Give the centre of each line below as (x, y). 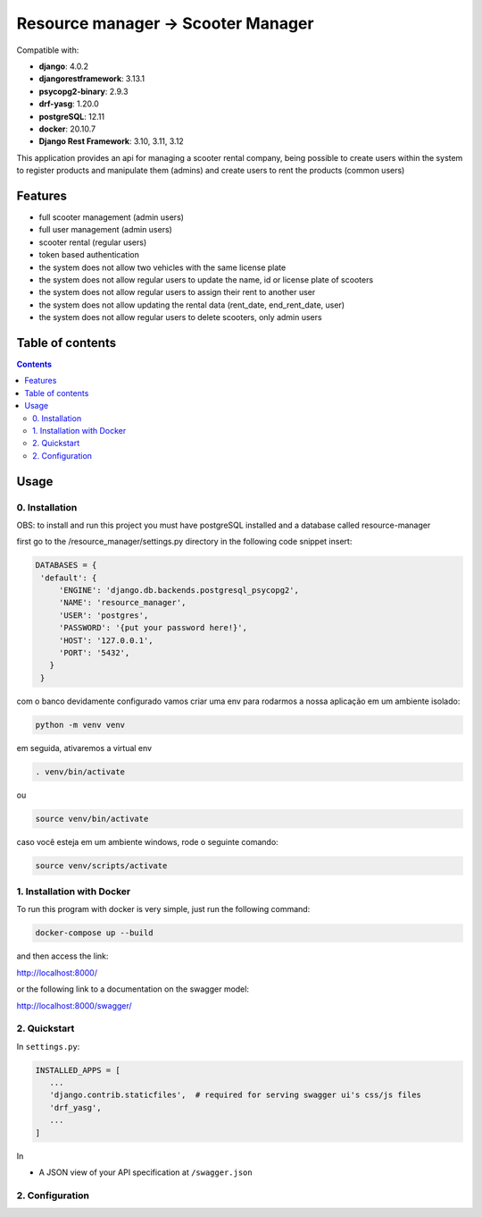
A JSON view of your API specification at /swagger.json (146, 1172)
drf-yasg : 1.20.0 (69, 104)
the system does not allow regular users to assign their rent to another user (177, 292)
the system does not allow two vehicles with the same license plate (162, 267)
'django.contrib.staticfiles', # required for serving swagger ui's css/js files (235, 1095)
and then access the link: (62, 956)
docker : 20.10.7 (67, 129)
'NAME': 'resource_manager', (122, 603)
